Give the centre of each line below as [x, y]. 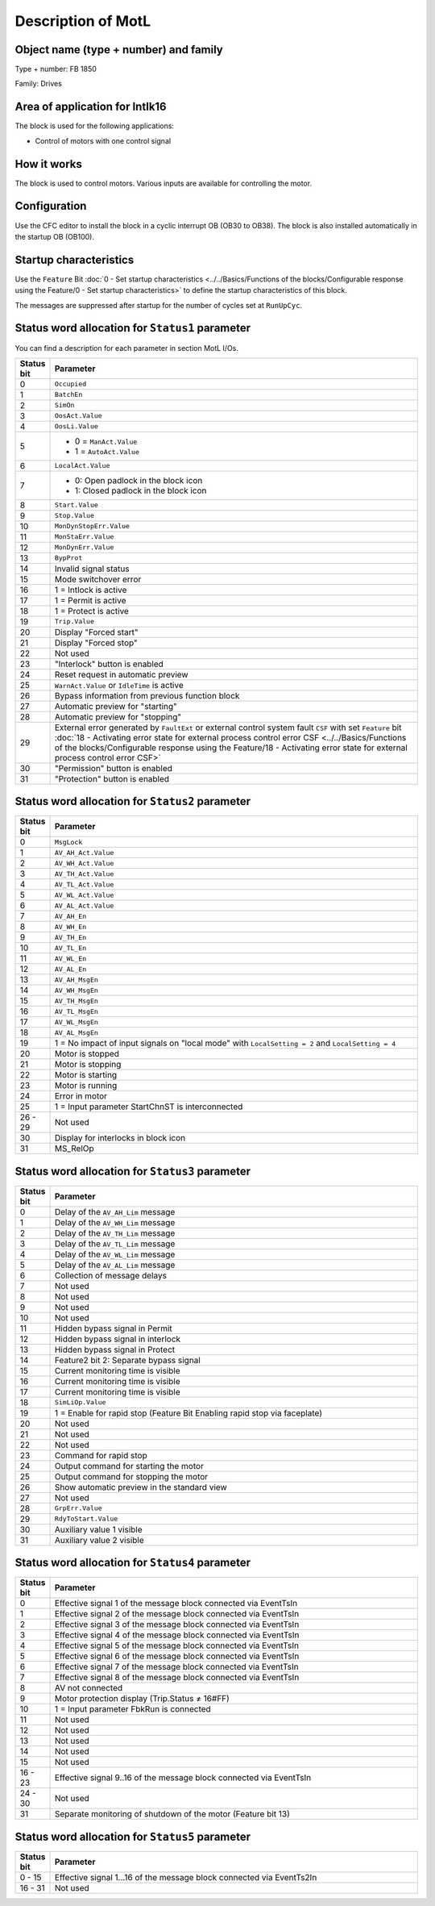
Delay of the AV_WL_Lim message [115, 1254]
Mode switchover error [98, 579]
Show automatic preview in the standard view [141, 1487]
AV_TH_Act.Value [84, 874]
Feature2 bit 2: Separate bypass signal [127, 1360]
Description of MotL [83, 21]
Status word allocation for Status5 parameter [133, 1836]
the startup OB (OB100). [54, 236]
